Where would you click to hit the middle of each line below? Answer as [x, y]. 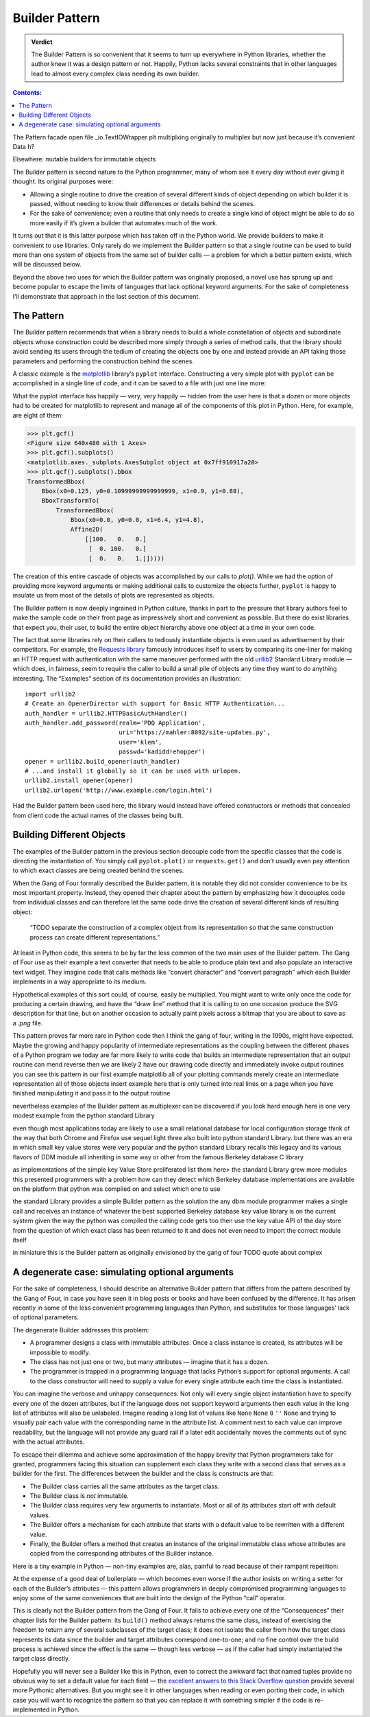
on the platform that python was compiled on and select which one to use [116, 1189]
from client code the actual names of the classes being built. [98, 815]
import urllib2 [50, 694]
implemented [31, 1709]
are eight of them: [38, 415]
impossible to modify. [60, 1352]
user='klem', [140, 742]
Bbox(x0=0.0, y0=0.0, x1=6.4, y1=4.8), [137, 520]
